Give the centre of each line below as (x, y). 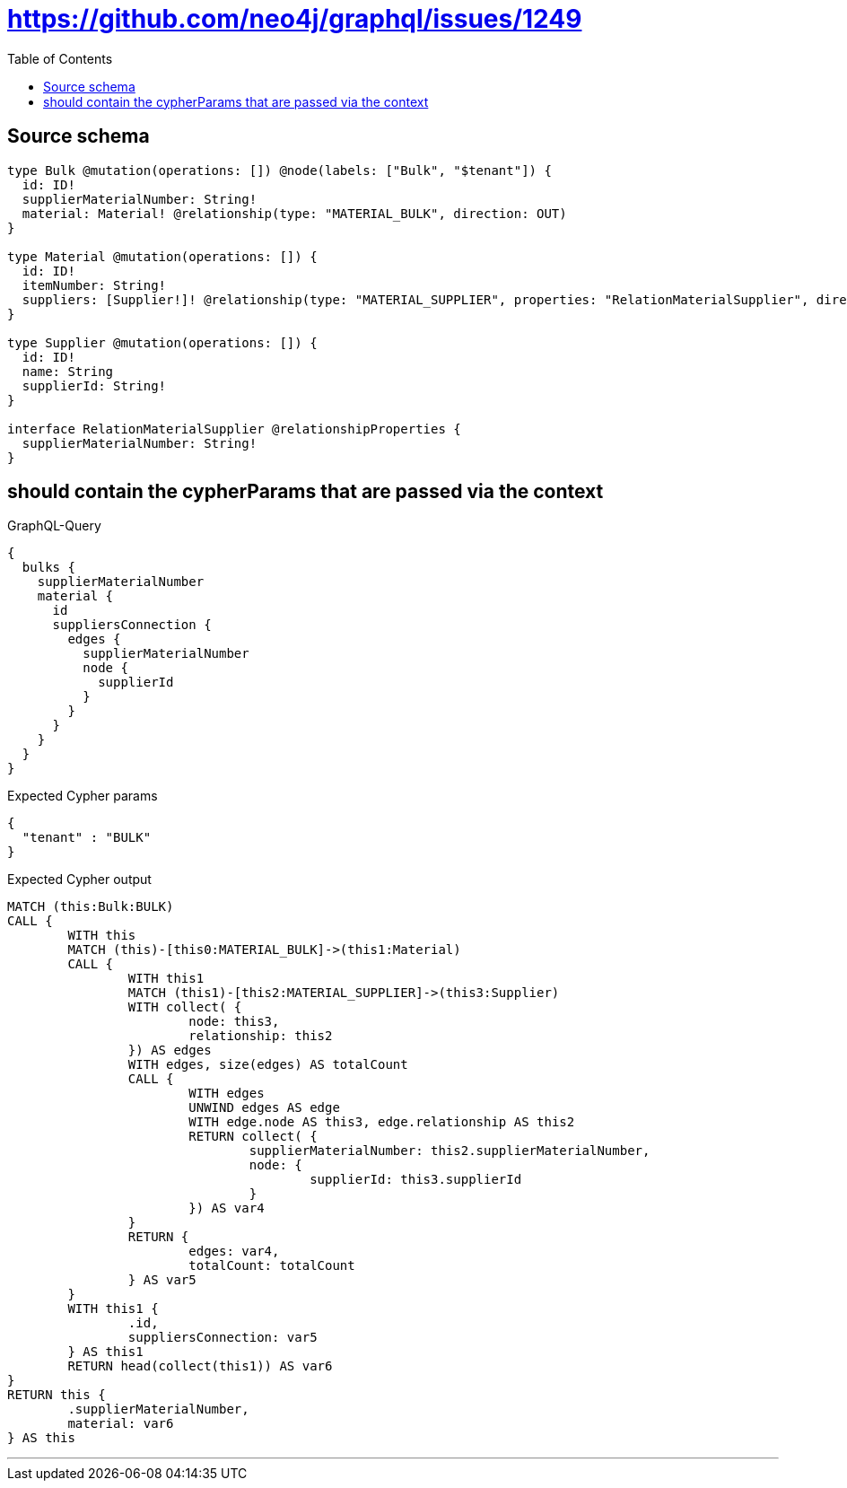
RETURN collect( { (253, 1137)
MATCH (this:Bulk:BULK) (91, 907)
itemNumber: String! (94, 285)
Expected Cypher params (83, 796)
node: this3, (234, 1022)
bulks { (48, 568)
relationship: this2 (261, 1036)
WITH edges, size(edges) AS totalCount (268, 1065)
